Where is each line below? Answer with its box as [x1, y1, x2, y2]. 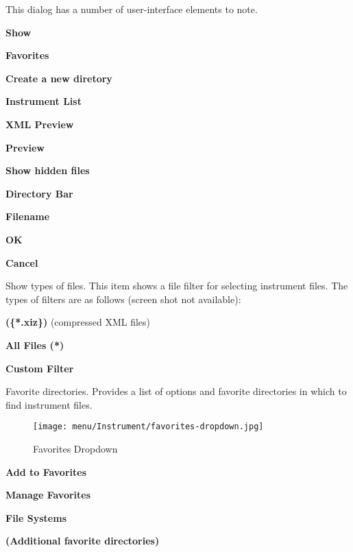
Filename [5, 209, 50, 224]
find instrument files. [5, 397, 93, 411]
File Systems [5, 510, 67, 525]
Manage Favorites [5, 488, 91, 502]
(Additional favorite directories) [5, 533, 160, 548]
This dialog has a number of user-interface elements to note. [5, 2, 258, 16]
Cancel [5, 255, 38, 269]
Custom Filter [5, 361, 74, 375]
